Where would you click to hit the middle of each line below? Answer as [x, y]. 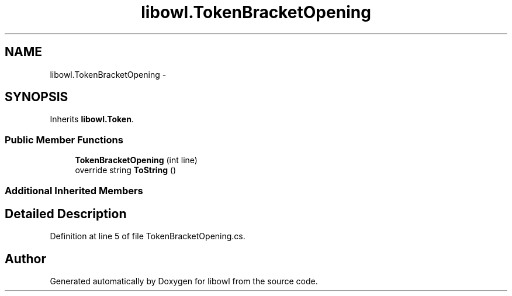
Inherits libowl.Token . [92, 119]
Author [25, 259]
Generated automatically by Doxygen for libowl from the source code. [184, 281]
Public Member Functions [64, 140]
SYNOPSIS [37, 97]
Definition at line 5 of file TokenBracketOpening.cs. [148, 236]
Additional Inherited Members [74, 190]
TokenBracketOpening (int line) [136, 160]
